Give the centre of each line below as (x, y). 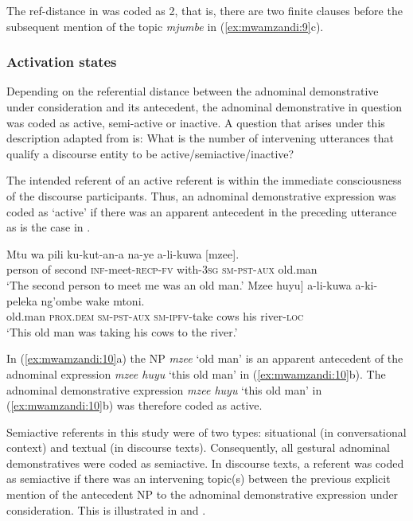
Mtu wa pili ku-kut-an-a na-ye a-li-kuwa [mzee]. (123, 253)
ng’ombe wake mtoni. (93, 300)
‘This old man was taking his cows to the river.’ (122, 331)
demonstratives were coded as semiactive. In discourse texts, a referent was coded (205, 463)
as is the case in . (49, 227)
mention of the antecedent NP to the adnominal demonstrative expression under (203, 494)
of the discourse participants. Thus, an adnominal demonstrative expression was (201, 195)
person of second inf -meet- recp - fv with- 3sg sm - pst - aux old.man (162, 269)
